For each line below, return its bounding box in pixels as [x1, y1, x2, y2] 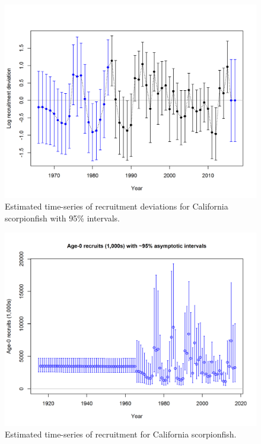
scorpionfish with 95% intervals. [5, 212, 120, 224]
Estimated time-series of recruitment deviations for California [5, 200, 228, 213]
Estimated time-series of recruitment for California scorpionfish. [5, 428, 237, 440]
